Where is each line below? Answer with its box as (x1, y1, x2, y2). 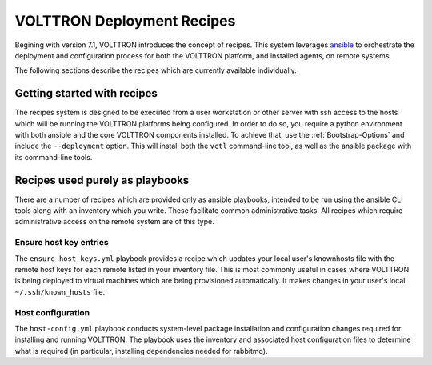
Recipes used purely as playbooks (14, 173, 190, 187)
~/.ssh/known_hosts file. (14, 287, 106, 296)
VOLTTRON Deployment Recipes (14, 12, 236, 30)
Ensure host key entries (14, 237, 109, 248)
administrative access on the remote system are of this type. (14, 217, 215, 227)
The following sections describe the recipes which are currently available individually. (14, 66, 298, 75)
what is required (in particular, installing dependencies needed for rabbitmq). (14, 346, 268, 355)
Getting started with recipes (14, 86, 158, 100)
